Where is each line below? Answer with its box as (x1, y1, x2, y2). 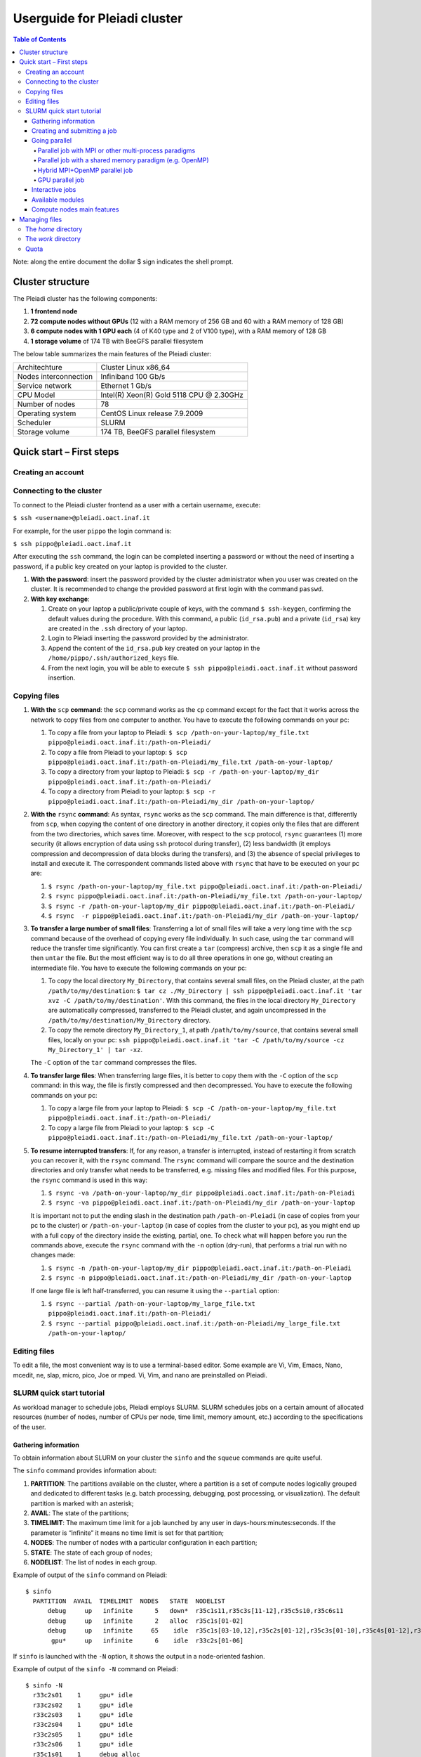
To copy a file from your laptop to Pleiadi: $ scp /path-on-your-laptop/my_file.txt (48, 728, 309, 737)
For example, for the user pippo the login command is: (13, 526, 172, 535)
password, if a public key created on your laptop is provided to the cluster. (13, 562, 228, 571)
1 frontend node (30, 307, 78, 316)
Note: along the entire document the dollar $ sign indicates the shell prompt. (13, 257, 234, 266)
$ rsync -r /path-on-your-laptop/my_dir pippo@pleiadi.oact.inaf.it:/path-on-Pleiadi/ (48, 902, 356, 910)
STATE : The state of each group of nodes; (30, 1548, 153, 1557)
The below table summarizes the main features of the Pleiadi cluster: (13, 350, 212, 358)
